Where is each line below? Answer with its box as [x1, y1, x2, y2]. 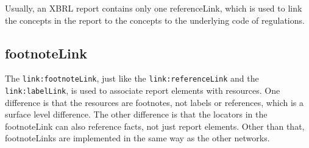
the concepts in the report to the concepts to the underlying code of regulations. [5, 13, 305, 26]
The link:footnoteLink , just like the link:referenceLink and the [5, 72, 259, 85]
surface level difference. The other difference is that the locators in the [5, 108, 268, 121]
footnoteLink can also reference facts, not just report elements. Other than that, [5, 119, 305, 132]
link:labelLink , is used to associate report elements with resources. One [5, 84, 280, 97]
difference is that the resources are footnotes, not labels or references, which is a [5, 96, 304, 108]
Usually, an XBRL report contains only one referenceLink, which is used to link [5, 2, 302, 14]
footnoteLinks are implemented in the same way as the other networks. [5, 132, 270, 144]
